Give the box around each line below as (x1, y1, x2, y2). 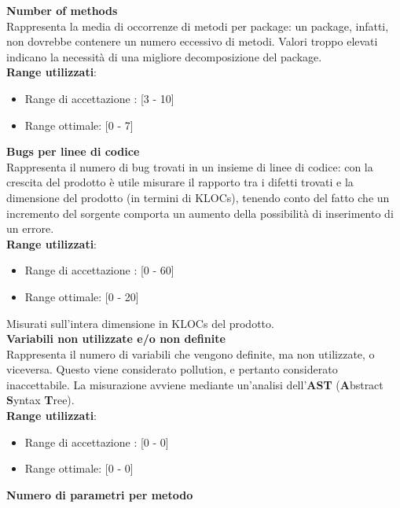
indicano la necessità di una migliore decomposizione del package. (6, 48, 322, 64)
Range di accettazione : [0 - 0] (24, 433, 169, 450)
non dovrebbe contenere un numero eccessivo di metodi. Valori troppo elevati (6, 33, 378, 50)
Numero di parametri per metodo (6, 486, 193, 502)
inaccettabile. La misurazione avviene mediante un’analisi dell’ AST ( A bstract (6, 376, 383, 392)
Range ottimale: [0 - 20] (24, 288, 139, 304)
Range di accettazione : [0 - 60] (24, 262, 174, 278)
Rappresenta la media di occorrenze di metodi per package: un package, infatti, (6, 17, 389, 34)
